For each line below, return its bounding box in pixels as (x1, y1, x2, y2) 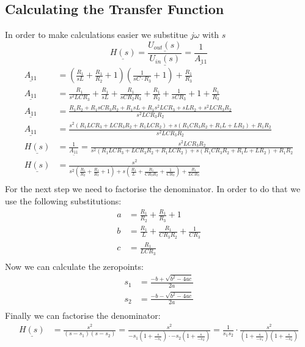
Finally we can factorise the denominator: (5, 309, 161, 322)
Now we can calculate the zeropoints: (5, 259, 144, 272)
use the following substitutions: (5, 195, 122, 207)
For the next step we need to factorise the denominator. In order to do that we (5, 182, 301, 195)
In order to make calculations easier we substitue (5, 28, 188, 41)
